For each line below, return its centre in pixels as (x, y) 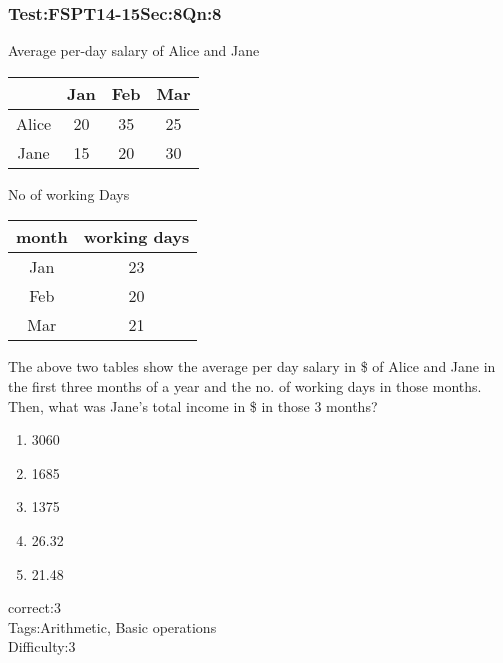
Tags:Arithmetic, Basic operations (112, 626)
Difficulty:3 (42, 646)
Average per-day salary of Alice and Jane (134, 50)
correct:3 (34, 607)
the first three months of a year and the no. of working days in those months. (245, 386)
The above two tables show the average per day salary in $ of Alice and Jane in (252, 366)
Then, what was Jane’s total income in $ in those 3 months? (193, 405)
